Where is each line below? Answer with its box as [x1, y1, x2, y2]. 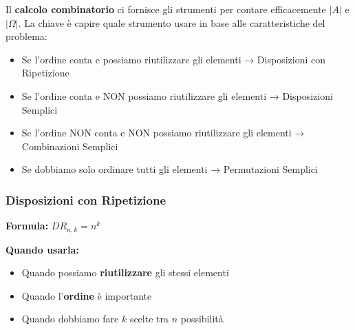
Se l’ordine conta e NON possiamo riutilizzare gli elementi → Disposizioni [21, 88, 333, 103]
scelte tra [129, 311, 169, 326]
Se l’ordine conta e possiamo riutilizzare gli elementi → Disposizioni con [21, 52, 326, 66]
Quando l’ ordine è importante [21, 288, 152, 302]
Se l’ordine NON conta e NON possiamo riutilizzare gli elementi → [21, 125, 305, 140]
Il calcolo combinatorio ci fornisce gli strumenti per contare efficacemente [6, 2, 326, 16]
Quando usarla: [6, 242, 79, 256]
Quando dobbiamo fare [21, 311, 119, 326]
